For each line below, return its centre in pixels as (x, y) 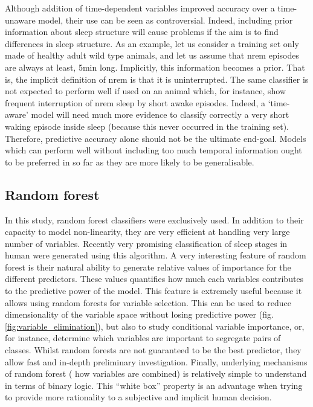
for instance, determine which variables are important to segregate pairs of (143, 338)
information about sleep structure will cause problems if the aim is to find (142, 32)
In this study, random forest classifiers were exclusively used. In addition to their (154, 220)
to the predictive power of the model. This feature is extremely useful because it (153, 291)
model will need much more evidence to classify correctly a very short (160, 114)
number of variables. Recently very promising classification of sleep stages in (146, 243)
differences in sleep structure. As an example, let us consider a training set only (152, 43)
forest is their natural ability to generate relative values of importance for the (148, 267)
